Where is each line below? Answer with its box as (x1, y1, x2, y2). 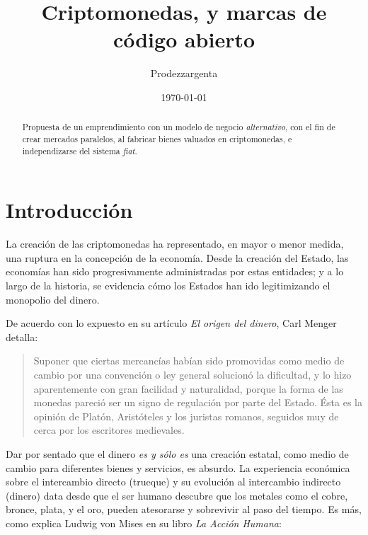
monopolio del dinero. (6, 292, 100, 306)
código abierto (113, 25, 255, 54)
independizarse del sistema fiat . (22, 144, 137, 156)
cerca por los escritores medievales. (33, 422, 185, 437)
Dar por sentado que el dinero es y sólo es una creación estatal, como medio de (6, 446, 349, 461)
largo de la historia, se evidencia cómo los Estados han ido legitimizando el (6, 277, 330, 292)
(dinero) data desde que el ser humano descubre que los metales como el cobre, (6, 488, 348, 502)
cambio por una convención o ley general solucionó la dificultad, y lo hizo (33, 367, 352, 381)
